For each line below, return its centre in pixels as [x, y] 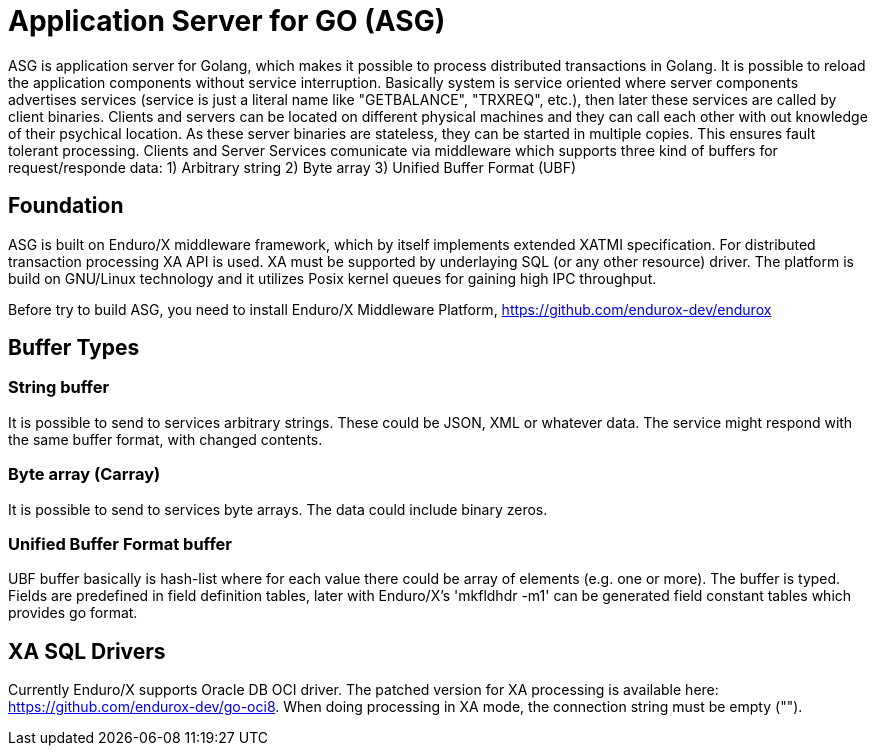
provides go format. [73, 613]
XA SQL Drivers [87, 651]
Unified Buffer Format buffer [120, 543]
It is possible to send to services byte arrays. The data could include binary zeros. [278, 509]
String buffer [59, 387]
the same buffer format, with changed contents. [165, 439]
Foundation [66, 206]
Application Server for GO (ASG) [227, 21]
